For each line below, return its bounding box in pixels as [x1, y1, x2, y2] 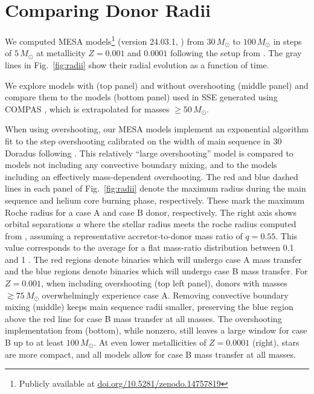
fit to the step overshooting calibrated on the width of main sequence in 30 [5, 134, 282, 147]
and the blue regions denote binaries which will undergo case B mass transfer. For [5, 265, 308, 277]
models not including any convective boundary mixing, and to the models [5, 158, 277, 171]
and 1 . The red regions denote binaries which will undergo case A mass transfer [5, 253, 302, 265]
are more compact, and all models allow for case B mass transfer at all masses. [5, 347, 296, 360]
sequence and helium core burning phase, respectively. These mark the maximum [5, 193, 305, 206]
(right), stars [252, 336, 300, 349]
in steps [273, 34, 302, 47]
